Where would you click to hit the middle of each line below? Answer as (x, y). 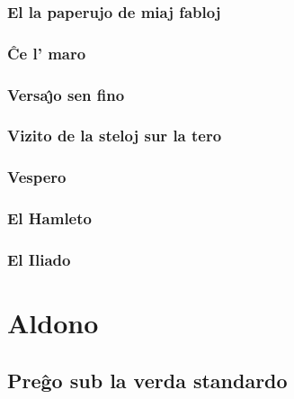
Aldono (53, 323)
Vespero (37, 177)
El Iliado (39, 259)
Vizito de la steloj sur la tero (115, 136)
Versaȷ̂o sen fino (66, 94)
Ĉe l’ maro (47, 53)
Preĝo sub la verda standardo (147, 380)
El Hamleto (49, 218)
